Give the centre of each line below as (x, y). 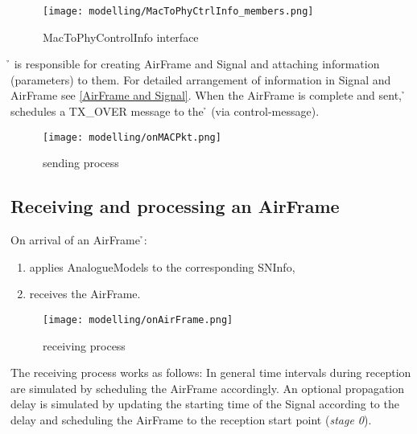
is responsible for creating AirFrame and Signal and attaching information (197, 64)
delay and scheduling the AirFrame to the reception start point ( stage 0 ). (191, 419)
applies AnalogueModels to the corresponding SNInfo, (162, 266)
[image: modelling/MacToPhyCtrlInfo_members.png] (178, 11)
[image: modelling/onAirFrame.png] (138, 319)
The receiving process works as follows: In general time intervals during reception (211, 373)
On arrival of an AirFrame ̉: (79, 240)
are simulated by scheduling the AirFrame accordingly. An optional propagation (208, 388)
